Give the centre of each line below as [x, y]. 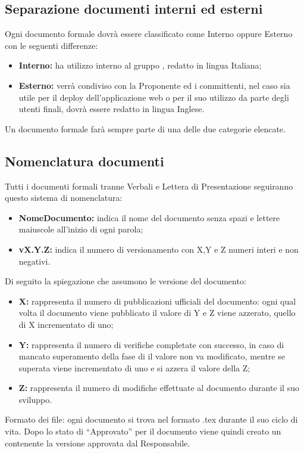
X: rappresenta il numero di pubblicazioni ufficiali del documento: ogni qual [157, 301]
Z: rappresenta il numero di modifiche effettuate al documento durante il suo [159, 388]
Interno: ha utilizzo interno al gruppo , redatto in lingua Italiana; [140, 65]
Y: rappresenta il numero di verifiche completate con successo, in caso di [151, 344]
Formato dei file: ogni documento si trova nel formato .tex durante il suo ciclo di [151, 419]
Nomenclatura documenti [84, 161]
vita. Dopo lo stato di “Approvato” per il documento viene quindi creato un [143, 431]
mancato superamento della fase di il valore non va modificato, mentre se [152, 356]
